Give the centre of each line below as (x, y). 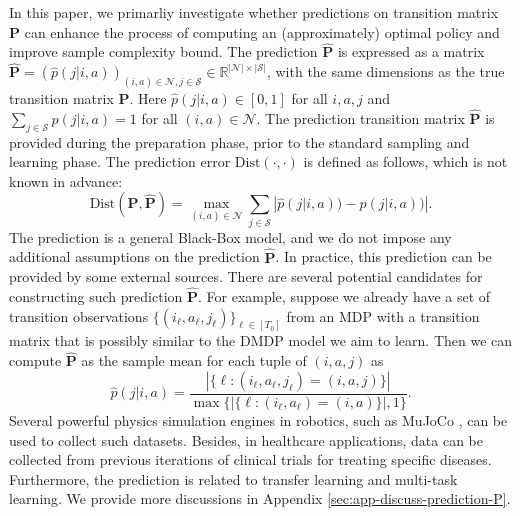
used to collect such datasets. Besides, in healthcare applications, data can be (246, 439)
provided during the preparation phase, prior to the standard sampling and (239, 141)
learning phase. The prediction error (120, 161)
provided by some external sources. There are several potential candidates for (246, 276)
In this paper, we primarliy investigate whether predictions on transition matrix (254, 12)
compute (35, 360)
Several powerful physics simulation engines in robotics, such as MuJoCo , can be (258, 419)
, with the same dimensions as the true (385, 71)
